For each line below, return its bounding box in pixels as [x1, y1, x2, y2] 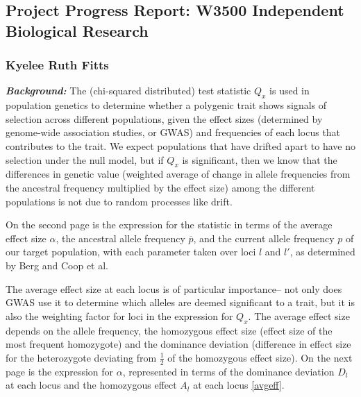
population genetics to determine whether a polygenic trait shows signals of [6, 98, 327, 112]
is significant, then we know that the [182, 152, 337, 167]
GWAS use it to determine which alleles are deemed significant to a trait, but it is [6, 295, 355, 310]
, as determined [289, 244, 355, 259]
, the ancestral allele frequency [56, 230, 185, 245]
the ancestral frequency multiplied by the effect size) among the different [6, 180, 315, 194]
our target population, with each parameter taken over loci [6, 244, 256, 259]
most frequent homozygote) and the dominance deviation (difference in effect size [6, 337, 351, 351]
